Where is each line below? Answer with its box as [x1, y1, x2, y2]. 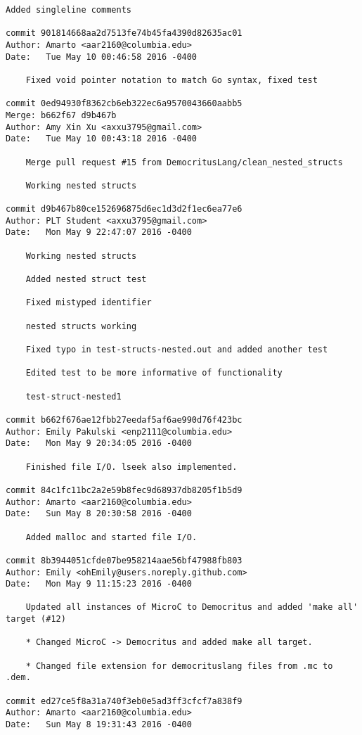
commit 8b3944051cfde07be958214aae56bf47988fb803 [6, 555, 243, 565]
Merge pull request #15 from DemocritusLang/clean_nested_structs [25, 157, 343, 167]
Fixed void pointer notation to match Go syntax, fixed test [25, 75, 318, 85]
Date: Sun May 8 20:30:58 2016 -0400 [6, 509, 192, 519]
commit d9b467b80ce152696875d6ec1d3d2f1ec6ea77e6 [6, 204, 243, 215]
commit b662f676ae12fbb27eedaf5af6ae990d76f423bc [6, 414, 243, 425]
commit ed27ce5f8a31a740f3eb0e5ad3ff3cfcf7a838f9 [6, 696, 243, 706]
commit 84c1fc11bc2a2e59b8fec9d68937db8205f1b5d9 [6, 485, 243, 495]
